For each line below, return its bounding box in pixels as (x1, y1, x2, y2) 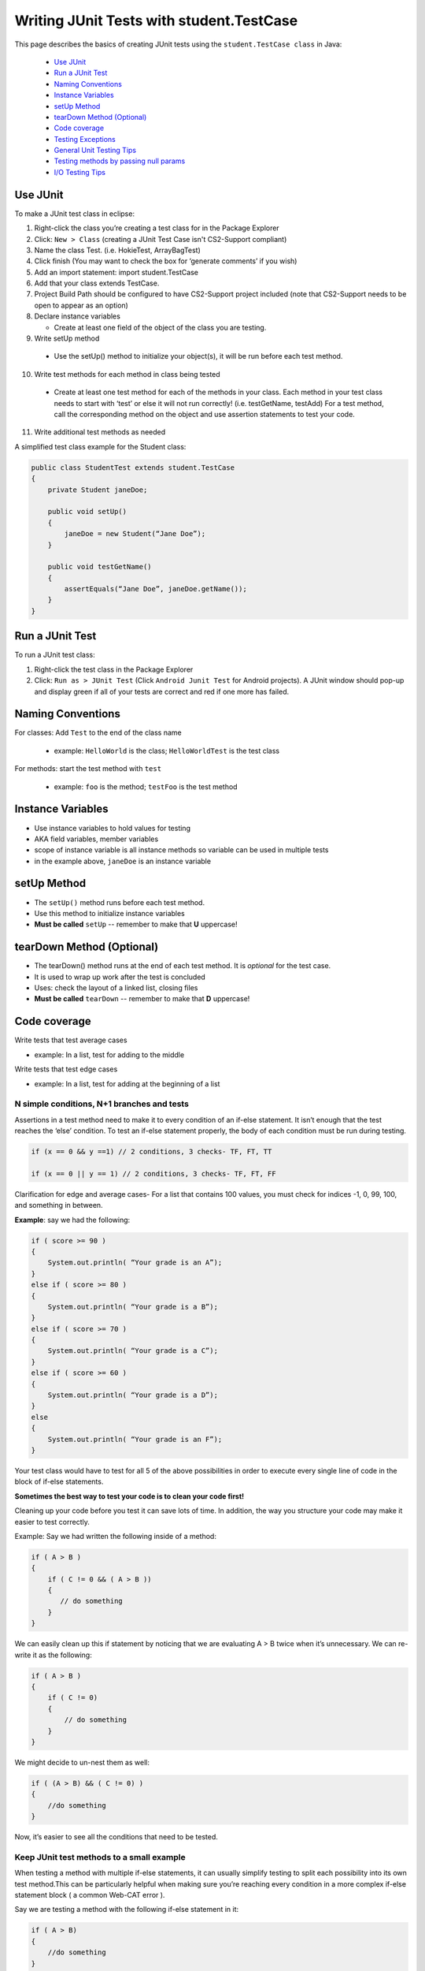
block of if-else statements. (14, 1477, 104, 1486)
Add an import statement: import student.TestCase (34, 267, 198, 277)
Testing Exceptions (54, 134, 116, 143)
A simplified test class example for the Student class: (14, 442, 187, 451)
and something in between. (14, 1201, 103, 1210)
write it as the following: (14, 1650, 92, 1660)
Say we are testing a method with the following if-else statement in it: (14, 1905, 239, 1914)
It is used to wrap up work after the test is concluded (34, 972, 206, 982)
